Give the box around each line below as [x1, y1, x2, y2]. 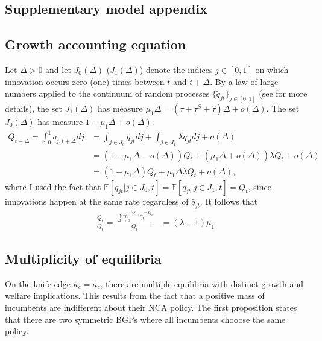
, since [248, 180, 271, 193]
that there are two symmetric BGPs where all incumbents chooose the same [5, 313, 286, 325]
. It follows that [200, 194, 258, 207]
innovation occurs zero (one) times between [5, 75, 165, 88]
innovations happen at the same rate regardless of [5, 194, 189, 207]
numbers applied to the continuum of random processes [5, 87, 210, 100]
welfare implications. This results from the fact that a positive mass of [5, 289, 265, 302]
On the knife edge [5, 277, 71, 290]
